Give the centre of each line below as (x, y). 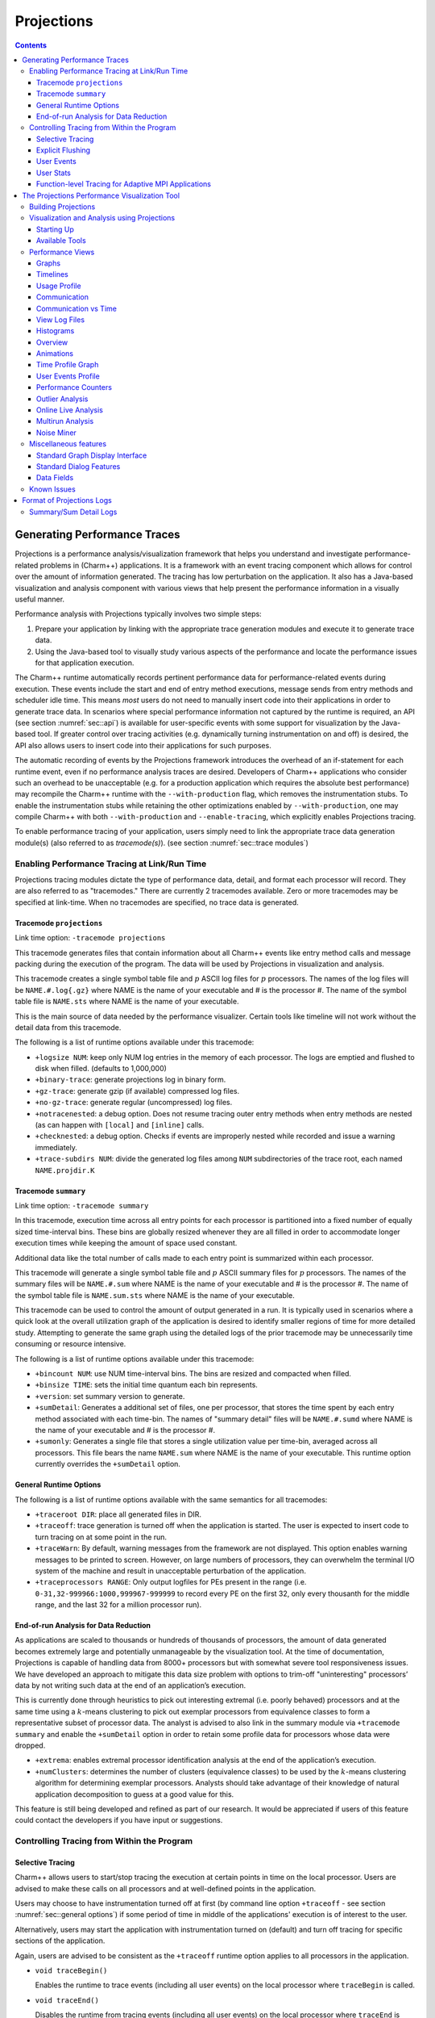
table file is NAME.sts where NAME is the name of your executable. (127, 1002)
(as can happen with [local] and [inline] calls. (120, 1125)
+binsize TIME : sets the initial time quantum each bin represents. (146, 1385)
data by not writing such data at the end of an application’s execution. (130, 1685)
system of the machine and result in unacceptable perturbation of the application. (170, 1571)
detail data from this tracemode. (68, 1027)
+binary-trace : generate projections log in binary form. (130, 1080)
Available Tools (61, 241)
